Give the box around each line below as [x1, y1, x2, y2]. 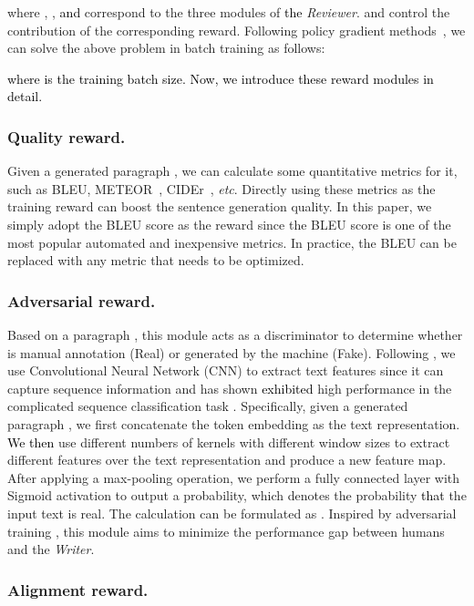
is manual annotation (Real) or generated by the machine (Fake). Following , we [7, 343, 456, 362]
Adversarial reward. [7, 289, 156, 312]
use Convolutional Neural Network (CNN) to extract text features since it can [7, 361, 444, 380]
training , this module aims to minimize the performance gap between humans [7, 521, 445, 540]
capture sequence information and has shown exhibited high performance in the [7, 378, 452, 397]
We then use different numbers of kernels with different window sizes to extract [7, 432, 450, 451]
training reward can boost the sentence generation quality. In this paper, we [7, 197, 432, 216]
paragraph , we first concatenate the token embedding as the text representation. [7, 414, 460, 433]
